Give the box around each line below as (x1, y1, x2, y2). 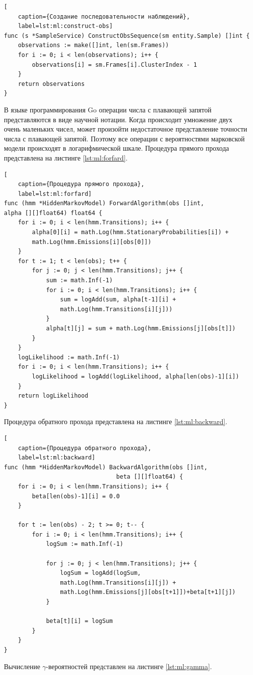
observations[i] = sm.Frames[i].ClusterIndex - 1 (32, 61, 197, 68)
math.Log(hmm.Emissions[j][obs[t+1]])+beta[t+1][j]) (60, 589, 236, 596)
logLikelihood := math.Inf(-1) (18, 353, 120, 361)
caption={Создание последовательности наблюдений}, (18, 13, 190, 20)
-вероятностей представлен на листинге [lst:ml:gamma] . (46, 661, 212, 671)
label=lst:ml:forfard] (18, 190, 92, 197)
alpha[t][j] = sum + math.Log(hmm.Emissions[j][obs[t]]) (46, 325, 236, 332)
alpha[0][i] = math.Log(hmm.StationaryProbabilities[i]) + (32, 229, 229, 236)
